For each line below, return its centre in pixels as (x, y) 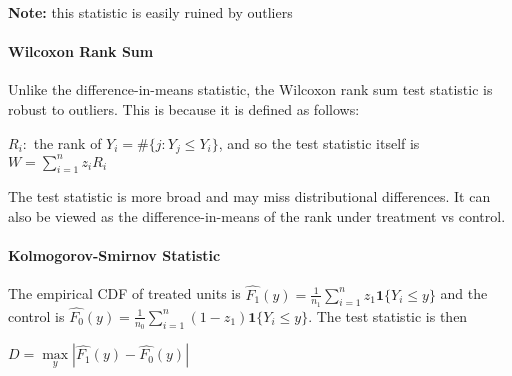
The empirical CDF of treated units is (124, 293)
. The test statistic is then (388, 315)
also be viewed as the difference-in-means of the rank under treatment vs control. (257, 215)
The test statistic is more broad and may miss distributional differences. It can (249, 196)
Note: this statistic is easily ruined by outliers (150, 12)
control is (36, 315)
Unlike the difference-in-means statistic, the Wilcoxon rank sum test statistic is (250, 89)
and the (464, 293)
